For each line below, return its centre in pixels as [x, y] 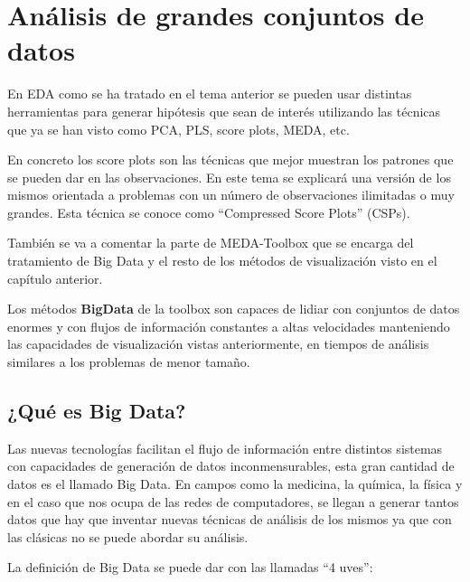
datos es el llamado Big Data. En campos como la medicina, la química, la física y [235, 484]
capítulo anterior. [55, 278]
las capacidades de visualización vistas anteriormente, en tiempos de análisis [218, 344]
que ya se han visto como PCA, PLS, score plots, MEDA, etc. [179, 129]
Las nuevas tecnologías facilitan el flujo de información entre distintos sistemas [225, 448]
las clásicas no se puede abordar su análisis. [128, 536]
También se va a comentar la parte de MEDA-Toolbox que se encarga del [211, 243]
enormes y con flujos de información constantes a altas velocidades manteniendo [229, 326]
